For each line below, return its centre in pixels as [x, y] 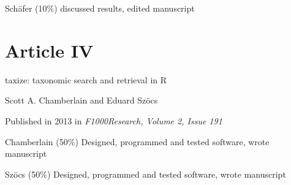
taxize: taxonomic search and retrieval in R [86, 79]
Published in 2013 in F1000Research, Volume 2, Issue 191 [114, 120]
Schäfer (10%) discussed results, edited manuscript [100, 8]
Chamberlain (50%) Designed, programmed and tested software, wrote [137, 141]
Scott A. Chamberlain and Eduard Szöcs [81, 100]
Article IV [49, 50]
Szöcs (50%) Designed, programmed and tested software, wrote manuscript [145, 174]
